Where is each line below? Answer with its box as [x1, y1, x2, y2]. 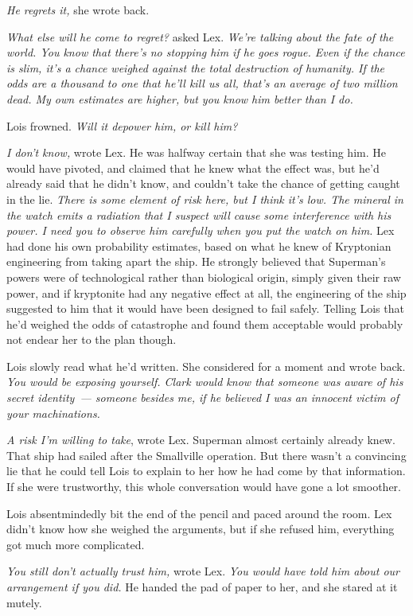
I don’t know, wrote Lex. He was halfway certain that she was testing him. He [6, 144, 386, 161]
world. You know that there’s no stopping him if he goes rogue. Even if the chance [6, 44, 405, 60]
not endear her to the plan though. [6, 331, 177, 348]
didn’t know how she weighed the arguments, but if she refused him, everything [6, 520, 395, 537]
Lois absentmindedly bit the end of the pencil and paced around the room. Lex [6, 505, 392, 521]
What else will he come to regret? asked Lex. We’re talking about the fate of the [6, 28, 394, 45]
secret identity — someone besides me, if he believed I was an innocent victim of [6, 389, 399, 406]
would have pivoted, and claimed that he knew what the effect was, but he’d [6, 159, 380, 176]
